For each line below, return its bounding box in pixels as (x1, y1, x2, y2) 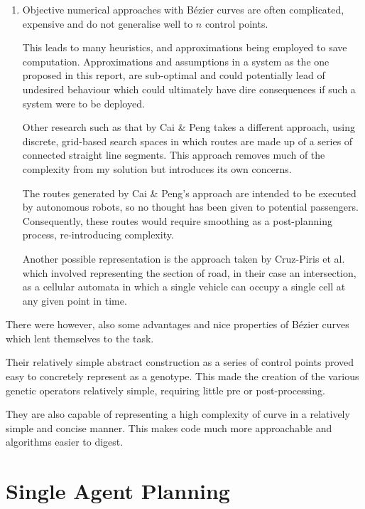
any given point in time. (22, 293, 127, 308)
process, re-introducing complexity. (22, 227, 174, 242)
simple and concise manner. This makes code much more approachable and (6, 420, 332, 435)
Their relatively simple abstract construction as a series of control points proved (6, 355, 354, 369)
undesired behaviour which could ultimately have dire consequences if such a (22, 81, 356, 96)
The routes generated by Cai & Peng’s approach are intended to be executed (22, 185, 356, 200)
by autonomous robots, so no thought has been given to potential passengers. (22, 199, 359, 214)
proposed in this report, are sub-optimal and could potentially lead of (22, 68, 325, 83)
